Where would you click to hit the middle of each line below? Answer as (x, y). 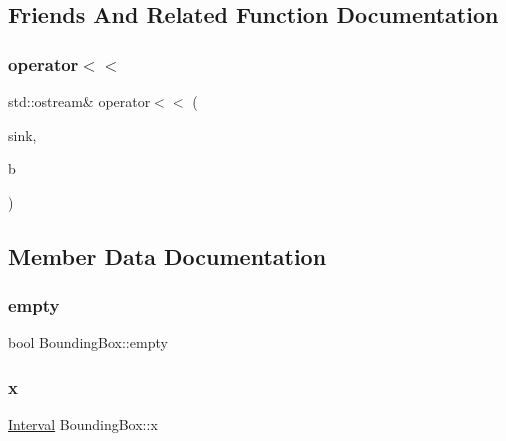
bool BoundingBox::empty (88, 342)
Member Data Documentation (167, 255)
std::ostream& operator (79, 101)
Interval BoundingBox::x (83, 424)
